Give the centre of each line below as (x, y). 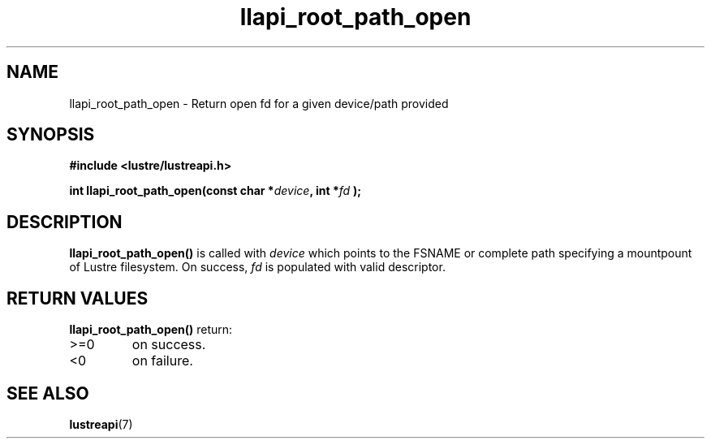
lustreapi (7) (101, 424)
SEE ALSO (48, 393)
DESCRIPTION (65, 222)
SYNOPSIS (51, 135)
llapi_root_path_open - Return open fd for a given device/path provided (259, 103)
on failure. (162, 361)
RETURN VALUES (78, 298)
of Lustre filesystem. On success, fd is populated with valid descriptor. (257, 267)
